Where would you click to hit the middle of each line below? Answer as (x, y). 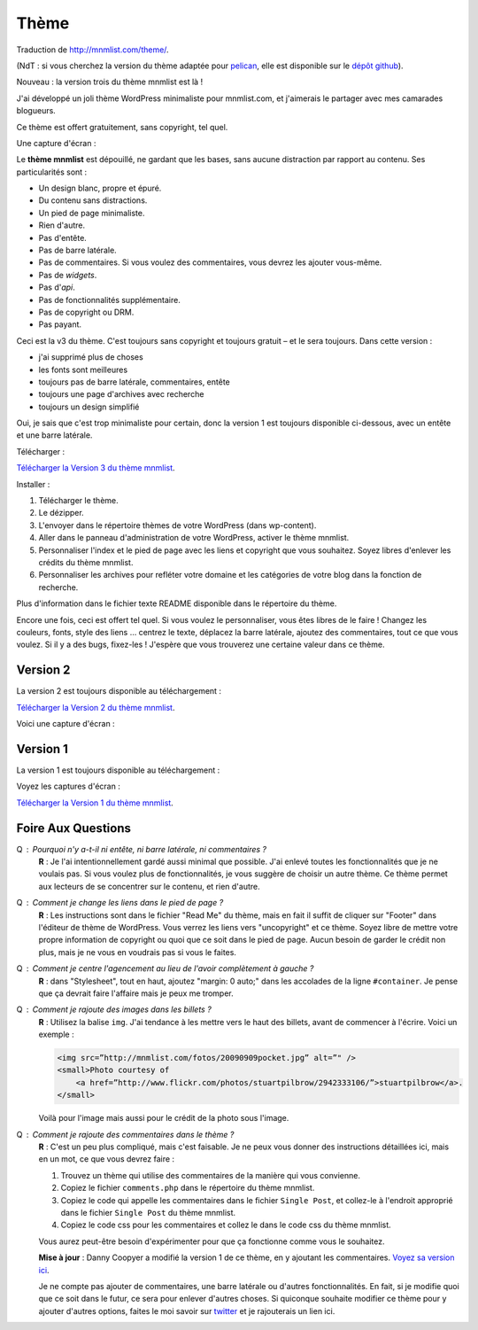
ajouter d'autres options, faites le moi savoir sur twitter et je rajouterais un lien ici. (187, 1311)
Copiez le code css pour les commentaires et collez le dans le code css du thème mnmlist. (226, 1225)
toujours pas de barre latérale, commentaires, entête (134, 382)
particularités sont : (52, 172)
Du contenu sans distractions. (93, 200)
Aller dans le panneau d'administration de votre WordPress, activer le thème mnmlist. (194, 538)
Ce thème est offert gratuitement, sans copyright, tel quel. (122, 127)
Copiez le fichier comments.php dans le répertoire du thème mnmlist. (188, 1188)
